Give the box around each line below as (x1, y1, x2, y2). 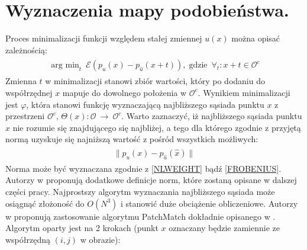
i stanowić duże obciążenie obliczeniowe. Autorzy (120, 197, 298, 209)
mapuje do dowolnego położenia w (62, 86, 187, 98)
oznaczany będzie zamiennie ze (169, 222, 280, 234)
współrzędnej (5, 86, 53, 98)
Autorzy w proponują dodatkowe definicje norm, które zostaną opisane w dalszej (5, 174, 297, 186)
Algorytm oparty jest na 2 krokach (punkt (5, 222, 159, 234)
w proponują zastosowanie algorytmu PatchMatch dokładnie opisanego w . (5, 210, 276, 222)
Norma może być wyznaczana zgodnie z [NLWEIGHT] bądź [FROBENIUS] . (5, 162, 282, 174)
